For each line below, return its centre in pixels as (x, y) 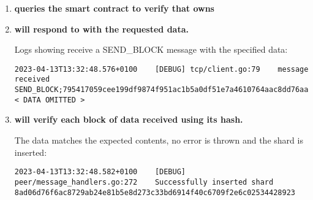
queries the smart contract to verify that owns (114, 8)
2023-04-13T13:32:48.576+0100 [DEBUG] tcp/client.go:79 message (161, 69)
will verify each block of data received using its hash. (129, 119)
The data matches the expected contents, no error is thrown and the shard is (159, 140)
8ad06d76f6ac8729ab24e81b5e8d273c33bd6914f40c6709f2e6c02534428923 (155, 192)
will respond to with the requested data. (101, 29)
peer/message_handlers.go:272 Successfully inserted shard (144, 182)
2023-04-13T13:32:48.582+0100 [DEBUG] (100, 172)
